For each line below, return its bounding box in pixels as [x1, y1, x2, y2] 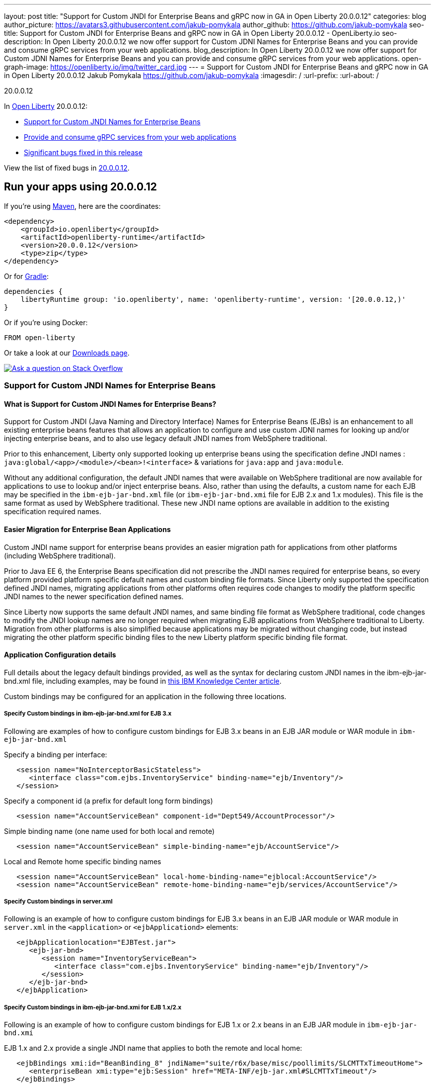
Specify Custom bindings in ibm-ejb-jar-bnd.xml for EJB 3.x [4, 710, 172, 718]
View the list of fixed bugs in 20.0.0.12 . [4, 164, 130, 172]
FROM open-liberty [4, 333, 75, 342]
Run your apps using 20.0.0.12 [4, 181, 157, 193]
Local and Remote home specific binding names [4, 857, 161, 866]
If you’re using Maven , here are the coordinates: [4, 201, 161, 210]
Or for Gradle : [4, 271, 49, 280]
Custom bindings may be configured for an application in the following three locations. [4, 692, 287, 701]
